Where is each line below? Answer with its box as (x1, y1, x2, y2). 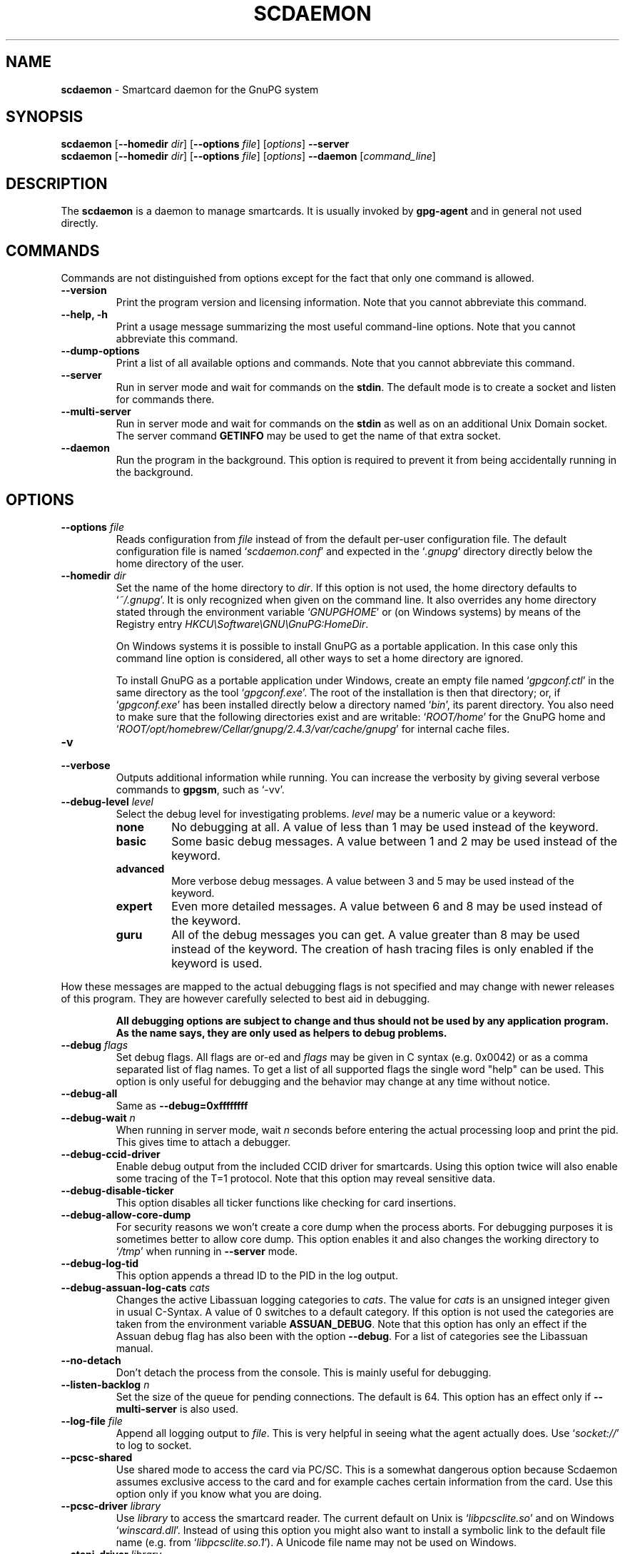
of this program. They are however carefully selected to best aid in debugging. (61, 992, 430, 1005)
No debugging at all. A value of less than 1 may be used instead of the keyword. (171, 819, 599, 834)
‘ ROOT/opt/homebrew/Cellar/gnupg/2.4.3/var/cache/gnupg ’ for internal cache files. (116, 722, 510, 735)
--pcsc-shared (61, 1451, 133, 1463)
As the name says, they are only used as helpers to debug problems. (116, 1026, 447, 1039)
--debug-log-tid (61, 1256, 139, 1269)
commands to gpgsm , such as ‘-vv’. (116, 783, 285, 796)
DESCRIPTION (6, 174, 108, 193)
